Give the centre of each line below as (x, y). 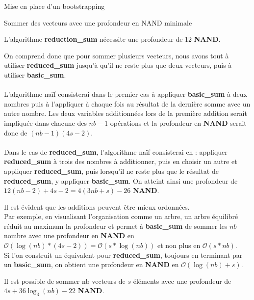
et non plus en (179, 245)
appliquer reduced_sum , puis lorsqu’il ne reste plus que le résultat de (111, 171)
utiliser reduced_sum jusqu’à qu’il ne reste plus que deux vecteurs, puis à (118, 65)
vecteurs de (109, 281)
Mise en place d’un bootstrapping (54, 6)
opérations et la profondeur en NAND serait (178, 123)
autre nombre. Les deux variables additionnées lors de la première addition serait (126, 113)
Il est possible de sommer (42, 281)
